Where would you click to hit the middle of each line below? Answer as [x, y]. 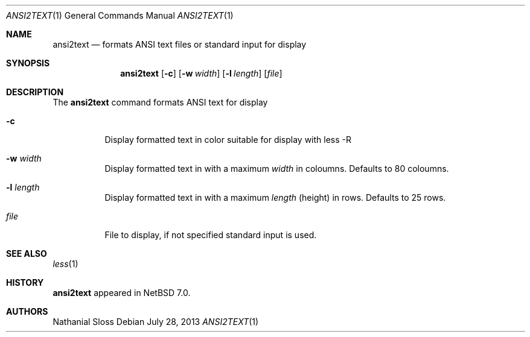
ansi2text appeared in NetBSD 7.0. [122, 293]
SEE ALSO [27, 254]
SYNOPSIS [28, 63]
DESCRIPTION [35, 92]
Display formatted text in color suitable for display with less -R [228, 140]
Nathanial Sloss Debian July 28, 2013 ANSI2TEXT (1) [156, 322]
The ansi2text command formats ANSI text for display [160, 102]
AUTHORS [27, 311]
